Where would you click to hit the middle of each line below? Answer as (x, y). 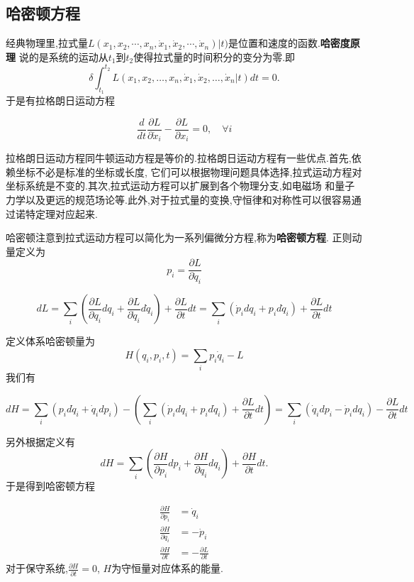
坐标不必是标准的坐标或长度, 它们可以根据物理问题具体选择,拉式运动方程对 (189, 171)
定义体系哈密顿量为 (50, 341)
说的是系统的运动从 (63, 56)
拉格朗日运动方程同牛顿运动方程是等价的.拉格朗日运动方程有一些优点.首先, (179, 158)
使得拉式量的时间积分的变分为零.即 (214, 56)
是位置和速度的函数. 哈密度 (289, 43)
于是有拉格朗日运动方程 (60, 100)
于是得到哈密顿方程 (50, 486)
